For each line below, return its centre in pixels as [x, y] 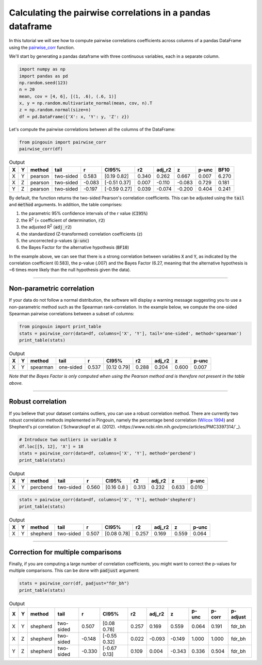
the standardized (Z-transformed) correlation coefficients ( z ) [82, 234]
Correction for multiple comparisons [65, 552]
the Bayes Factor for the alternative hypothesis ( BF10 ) [75, 247]
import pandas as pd [43, 76]
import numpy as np [42, 69]
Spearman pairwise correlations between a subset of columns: [72, 314]
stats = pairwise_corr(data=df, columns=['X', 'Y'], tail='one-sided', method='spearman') [131, 333]
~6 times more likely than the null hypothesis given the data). [70, 270]
